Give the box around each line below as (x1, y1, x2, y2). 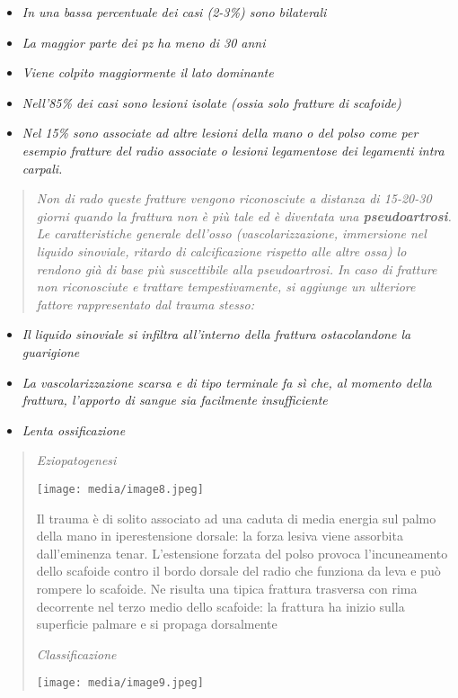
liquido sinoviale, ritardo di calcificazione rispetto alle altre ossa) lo (36, 241, 407, 260)
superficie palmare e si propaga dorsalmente (36, 614, 277, 633)
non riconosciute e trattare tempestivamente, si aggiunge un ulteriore (36, 277, 416, 296)
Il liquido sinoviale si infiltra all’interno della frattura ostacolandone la (22, 325, 411, 344)
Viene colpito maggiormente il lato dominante (22, 63, 274, 82)
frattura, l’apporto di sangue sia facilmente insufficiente (22, 390, 328, 409)
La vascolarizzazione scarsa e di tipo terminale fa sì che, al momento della (22, 372, 432, 391)
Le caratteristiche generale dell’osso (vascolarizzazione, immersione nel (36, 224, 427, 243)
